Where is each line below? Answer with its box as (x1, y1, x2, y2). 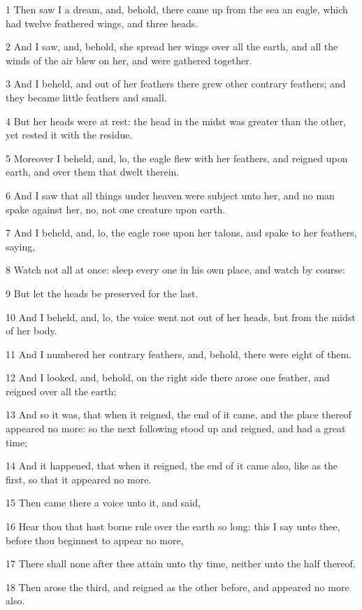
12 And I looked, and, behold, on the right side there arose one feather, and (6, 370, 330, 385)
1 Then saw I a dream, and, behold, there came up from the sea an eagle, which (6, 2, 348, 16)
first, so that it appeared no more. (6, 471, 152, 486)
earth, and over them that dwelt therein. (6, 164, 180, 179)
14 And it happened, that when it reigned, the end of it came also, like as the (6, 458, 338, 473)
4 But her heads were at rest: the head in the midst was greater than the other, (6, 113, 347, 128)
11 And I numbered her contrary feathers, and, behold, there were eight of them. (6, 346, 352, 361)
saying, (6, 239, 36, 253)
